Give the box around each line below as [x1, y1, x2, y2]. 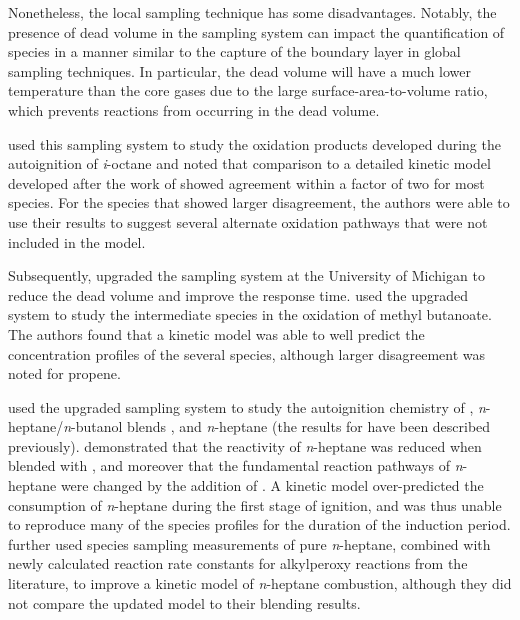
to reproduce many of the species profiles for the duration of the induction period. [8, 514, 511, 535]
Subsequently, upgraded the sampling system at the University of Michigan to [8, 265, 485, 286]
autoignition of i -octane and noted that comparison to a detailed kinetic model [8, 153, 491, 174]
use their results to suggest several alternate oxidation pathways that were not [8, 211, 488, 232]
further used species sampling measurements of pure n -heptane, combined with [8, 533, 491, 554]
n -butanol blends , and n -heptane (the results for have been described [63, 416, 491, 437]
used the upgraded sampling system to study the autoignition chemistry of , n [8, 396, 486, 417]
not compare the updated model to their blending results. [8, 592, 361, 613]
